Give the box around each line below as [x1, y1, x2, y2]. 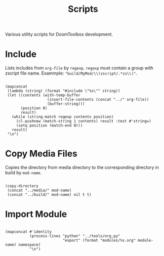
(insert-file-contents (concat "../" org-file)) [47, 97, 149, 102]
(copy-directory [5, 184, 39, 189]
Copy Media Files [5, 148, 78, 159]
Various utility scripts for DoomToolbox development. [5, 31, 113, 38]
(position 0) [20, 106, 48, 111]
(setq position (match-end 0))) [16, 123, 83, 128]
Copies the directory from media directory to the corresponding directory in [5, 165, 159, 171]
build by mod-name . [5, 170, 42, 176]
